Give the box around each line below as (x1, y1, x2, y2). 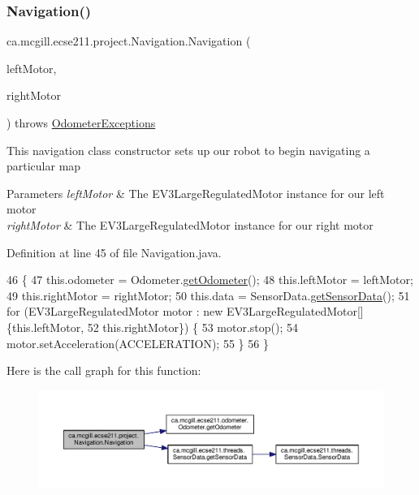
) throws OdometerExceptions (6, 114, 156, 131)
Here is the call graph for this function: (6, 362, 201, 379)
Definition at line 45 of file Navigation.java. (6, 243, 222, 260)
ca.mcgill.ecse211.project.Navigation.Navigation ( (6, 32, 251, 49)
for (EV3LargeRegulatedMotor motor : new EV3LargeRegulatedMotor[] (6, 303, 364, 320)
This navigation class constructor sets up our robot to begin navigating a (6, 141, 370, 158)
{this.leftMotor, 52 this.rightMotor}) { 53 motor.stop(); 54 (6, 318, 298, 335)
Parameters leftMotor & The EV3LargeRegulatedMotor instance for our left (6, 184, 385, 201)
